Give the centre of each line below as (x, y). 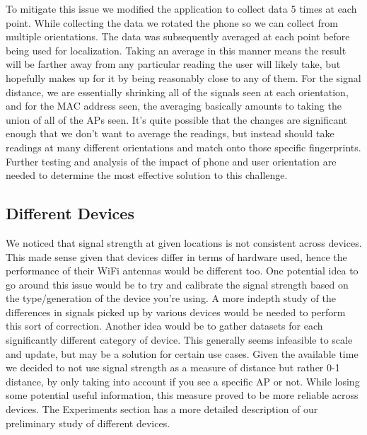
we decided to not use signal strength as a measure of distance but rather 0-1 (173, 367)
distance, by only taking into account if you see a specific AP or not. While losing (183, 381)
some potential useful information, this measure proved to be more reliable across (182, 395)
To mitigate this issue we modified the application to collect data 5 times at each (181, 8)
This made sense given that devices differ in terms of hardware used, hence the (176, 256)
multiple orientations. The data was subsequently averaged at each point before (178, 36)
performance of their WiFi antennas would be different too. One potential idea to (182, 271)
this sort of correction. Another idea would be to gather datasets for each (164, 326)
